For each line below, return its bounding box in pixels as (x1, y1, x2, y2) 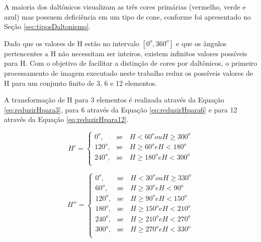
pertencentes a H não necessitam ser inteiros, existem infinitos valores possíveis (4, 48, 247, 58)
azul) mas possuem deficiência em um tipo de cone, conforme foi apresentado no (4, 11, 251, 22)
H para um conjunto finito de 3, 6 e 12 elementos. (4, 77, 157, 88)
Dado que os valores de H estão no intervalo (4, 38, 139, 48)
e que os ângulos (176, 38, 227, 48)
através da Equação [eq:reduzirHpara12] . (4, 114, 129, 125)
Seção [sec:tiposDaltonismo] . (4, 21, 91, 32)
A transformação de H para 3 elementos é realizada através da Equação (4, 94, 224, 105)
